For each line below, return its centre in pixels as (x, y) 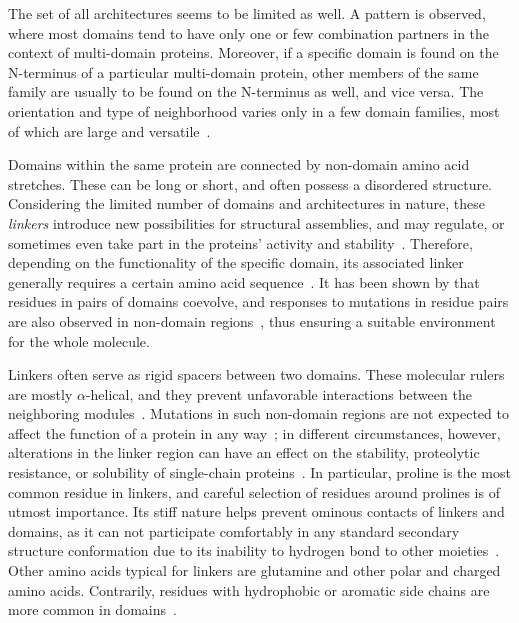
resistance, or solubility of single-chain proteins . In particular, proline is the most (259, 472)
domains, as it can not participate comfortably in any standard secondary (234, 530)
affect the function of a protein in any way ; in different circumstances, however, (254, 432)
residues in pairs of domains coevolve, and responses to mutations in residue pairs (258, 301)
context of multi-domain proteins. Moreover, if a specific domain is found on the (253, 52)
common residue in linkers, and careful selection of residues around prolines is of (254, 491)
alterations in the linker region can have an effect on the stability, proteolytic (244, 452)
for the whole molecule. (79, 340)
